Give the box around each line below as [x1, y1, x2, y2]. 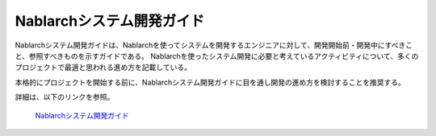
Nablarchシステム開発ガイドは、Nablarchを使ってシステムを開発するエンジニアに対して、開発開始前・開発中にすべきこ [15, 40, 413, 50]
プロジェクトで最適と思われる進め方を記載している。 [15, 63, 191, 72]
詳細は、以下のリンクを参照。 [15, 93, 115, 102]
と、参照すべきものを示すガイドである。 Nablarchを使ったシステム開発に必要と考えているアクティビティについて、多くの [15, 51, 419, 60]
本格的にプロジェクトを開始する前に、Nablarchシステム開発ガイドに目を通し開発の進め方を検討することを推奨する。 [15, 77, 405, 87]
